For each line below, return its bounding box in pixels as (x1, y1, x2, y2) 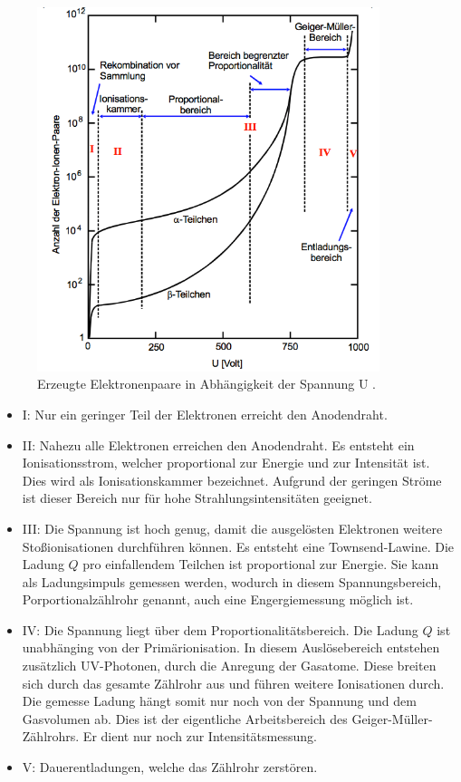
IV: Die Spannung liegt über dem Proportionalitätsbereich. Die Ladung (22, 620, 418, 639)
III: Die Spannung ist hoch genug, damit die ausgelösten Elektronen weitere (22, 518, 443, 537)
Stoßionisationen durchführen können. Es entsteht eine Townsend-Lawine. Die (22, 536, 455, 555)
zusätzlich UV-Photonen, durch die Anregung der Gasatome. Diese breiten (22, 656, 437, 675)
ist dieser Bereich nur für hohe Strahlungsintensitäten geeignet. (22, 488, 372, 507)
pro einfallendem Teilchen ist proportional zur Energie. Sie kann (82, 555, 439, 574)
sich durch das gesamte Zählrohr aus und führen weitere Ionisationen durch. (22, 673, 445, 692)
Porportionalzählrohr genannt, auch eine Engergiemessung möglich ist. (22, 590, 414, 609)
